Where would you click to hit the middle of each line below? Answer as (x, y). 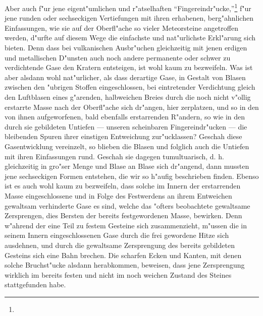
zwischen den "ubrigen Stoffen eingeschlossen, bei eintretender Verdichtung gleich (130, 87)
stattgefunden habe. (35, 285)
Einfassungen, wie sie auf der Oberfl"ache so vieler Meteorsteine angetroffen (121, 27)
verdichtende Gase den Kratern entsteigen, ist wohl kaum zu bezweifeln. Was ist (129, 67)
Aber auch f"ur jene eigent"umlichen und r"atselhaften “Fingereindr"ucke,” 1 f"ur (128, 7)
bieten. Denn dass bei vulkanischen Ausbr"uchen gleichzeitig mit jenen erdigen (126, 48)
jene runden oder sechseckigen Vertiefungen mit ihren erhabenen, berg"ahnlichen (129, 18)
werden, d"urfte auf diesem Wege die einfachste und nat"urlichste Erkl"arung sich (130, 38)
